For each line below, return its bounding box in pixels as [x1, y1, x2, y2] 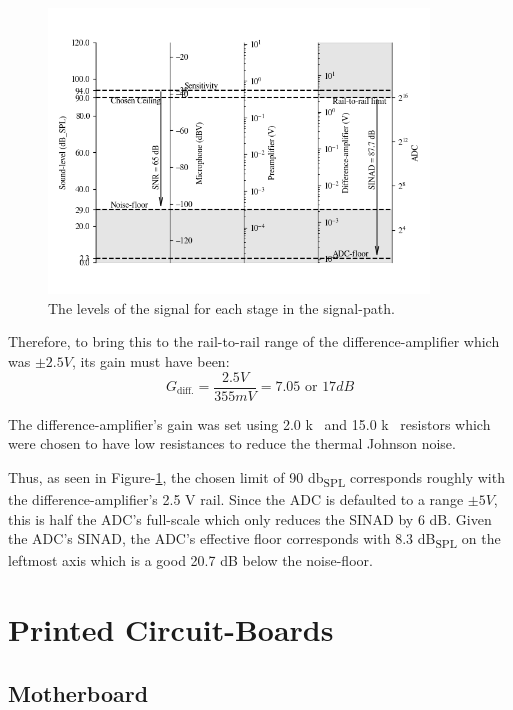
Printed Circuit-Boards [8, 609, 334, 650]
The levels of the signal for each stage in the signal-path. [48, 297, 395, 318]
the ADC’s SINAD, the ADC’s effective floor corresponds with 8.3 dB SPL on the [8, 528, 501, 551]
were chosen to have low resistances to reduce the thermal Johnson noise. [8, 433, 456, 454]
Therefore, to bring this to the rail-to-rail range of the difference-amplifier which [8, 331, 500, 352]
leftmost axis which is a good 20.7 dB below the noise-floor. [8, 550, 373, 571]
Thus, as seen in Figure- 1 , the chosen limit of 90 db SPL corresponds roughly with [8, 466, 505, 490]
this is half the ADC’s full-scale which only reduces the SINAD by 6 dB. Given [8, 508, 492, 529]
